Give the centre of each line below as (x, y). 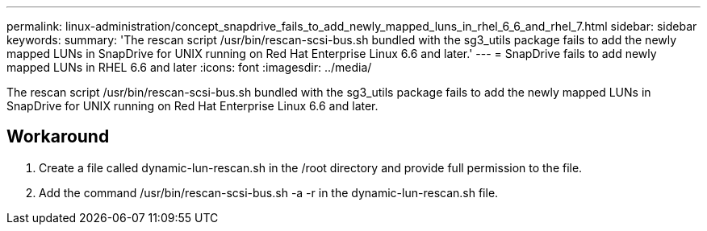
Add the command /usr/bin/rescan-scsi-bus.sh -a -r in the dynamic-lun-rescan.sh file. (269, 192)
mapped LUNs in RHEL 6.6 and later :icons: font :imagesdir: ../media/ (189, 67)
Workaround (58, 137)
